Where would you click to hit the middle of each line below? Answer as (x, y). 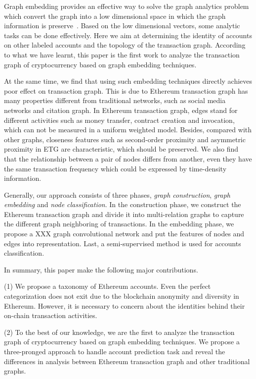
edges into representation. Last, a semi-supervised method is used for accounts (123, 243)
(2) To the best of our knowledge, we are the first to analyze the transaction (119, 332)
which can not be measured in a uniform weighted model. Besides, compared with (128, 130)
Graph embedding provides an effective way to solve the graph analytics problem (127, 6)
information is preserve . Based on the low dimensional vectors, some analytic (122, 26)
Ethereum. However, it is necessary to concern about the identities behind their (125, 305)
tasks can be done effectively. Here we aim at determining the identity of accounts (128, 35)
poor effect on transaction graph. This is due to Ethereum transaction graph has (126, 90)
